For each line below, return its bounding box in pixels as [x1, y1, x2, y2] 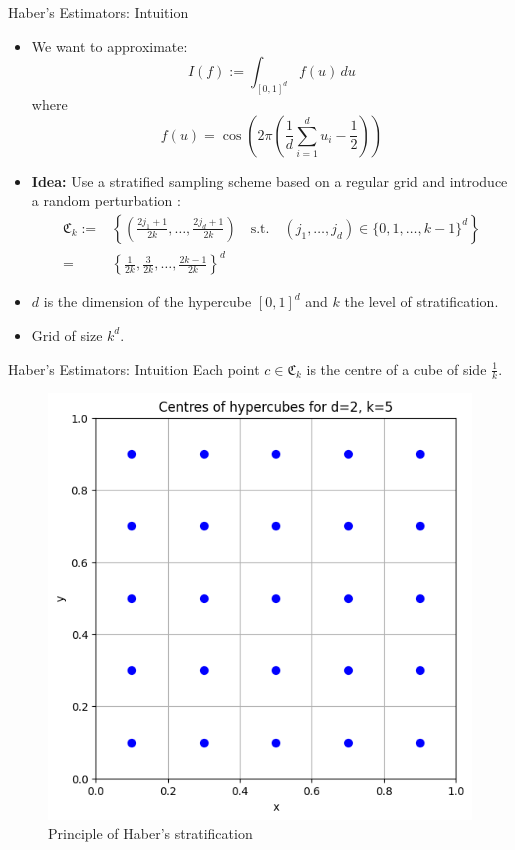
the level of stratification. [344, 291, 499, 312]
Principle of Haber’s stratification [48, 823, 253, 844]
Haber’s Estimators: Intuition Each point [8, 358, 260, 379]
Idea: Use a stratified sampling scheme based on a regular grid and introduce [31, 170, 508, 191]
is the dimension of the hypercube [43, 291, 252, 312]
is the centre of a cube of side [306, 358, 487, 379]
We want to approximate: [31, 35, 188, 56]
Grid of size [31, 324, 103, 345]
